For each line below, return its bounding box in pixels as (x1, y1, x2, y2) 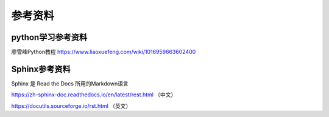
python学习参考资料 (11, 32, 88, 42)
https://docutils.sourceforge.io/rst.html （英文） (11, 102, 132, 109)
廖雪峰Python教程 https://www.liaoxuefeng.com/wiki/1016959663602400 (11, 48, 196, 56)
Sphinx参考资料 (11, 64, 71, 74)
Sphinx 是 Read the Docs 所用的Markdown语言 (11, 79, 129, 87)
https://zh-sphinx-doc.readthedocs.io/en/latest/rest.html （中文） (11, 91, 177, 98)
